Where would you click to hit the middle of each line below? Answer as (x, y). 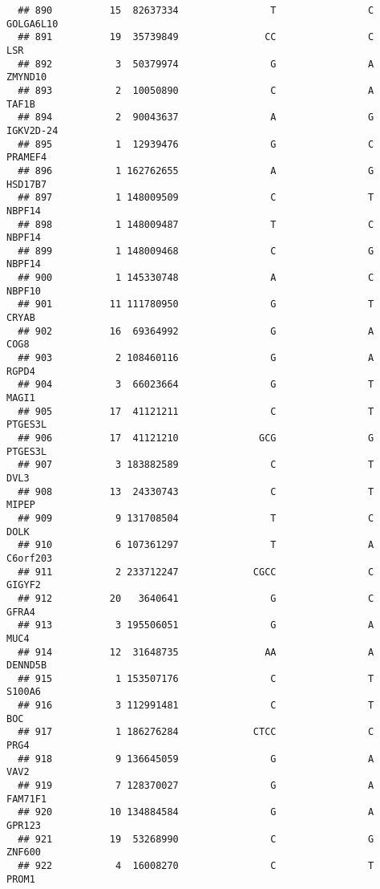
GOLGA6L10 (32, 24)
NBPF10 (24, 291)
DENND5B (27, 666)
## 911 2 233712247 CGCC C (196, 572)
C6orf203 (30, 558)
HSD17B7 (27, 184)
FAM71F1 (27, 799)
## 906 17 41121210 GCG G (196, 438)
